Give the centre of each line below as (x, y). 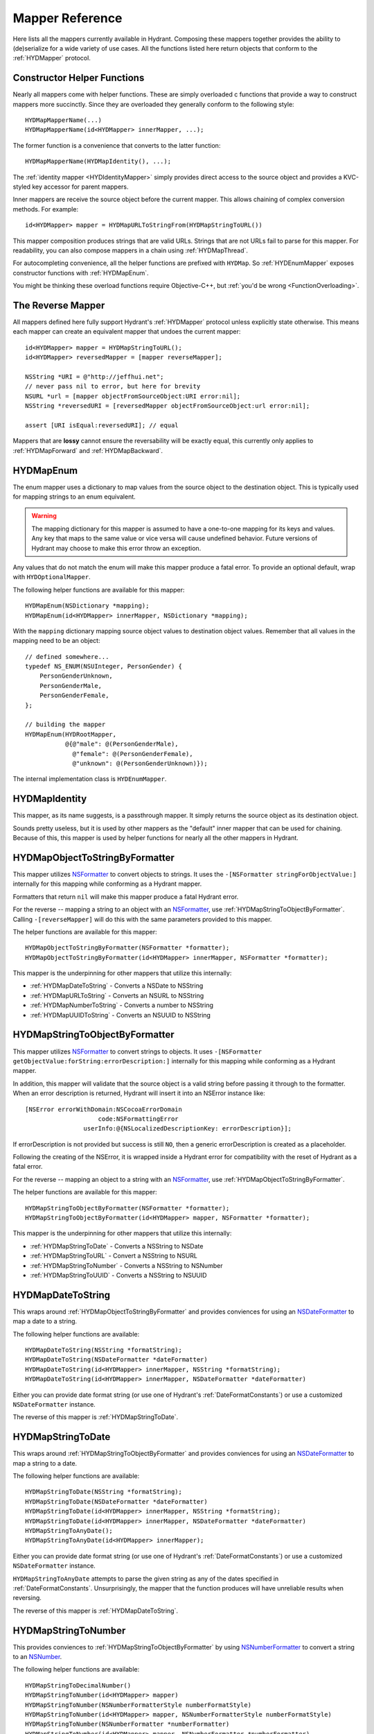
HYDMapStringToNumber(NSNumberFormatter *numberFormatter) (127, 1724)
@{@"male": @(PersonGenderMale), (122, 744)
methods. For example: (46, 209)
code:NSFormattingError (139, 1119)
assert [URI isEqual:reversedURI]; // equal (102, 425)
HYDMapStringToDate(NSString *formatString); (104, 1492)
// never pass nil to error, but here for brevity (113, 386)
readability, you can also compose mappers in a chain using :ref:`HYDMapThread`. (131, 250)
